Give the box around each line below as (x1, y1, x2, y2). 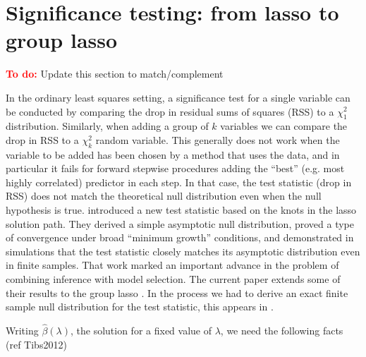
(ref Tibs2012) (6, 337, 67, 351)
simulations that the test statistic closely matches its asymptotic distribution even (6, 243, 360, 258)
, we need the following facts (220, 323, 343, 338)
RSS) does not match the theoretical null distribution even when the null (6, 188, 322, 203)
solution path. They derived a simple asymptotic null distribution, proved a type (6, 216, 354, 231)
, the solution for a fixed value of (70, 323, 212, 338)
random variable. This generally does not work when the (95, 132, 340, 147)
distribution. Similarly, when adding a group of (6, 119, 209, 133)
